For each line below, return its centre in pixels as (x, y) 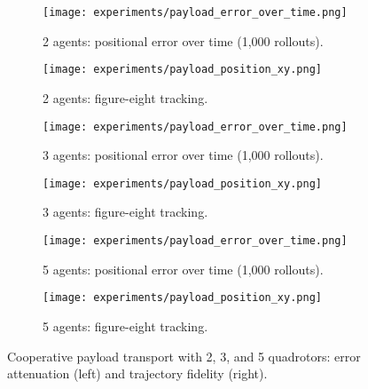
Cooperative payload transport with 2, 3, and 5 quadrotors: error (184, 356)
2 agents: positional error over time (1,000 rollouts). (183, 40)
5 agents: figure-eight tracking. (125, 325)
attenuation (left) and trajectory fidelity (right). (137, 373)
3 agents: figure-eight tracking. (125, 212)
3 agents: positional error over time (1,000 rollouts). (183, 155)
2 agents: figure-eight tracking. (125, 97)
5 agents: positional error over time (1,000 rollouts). (183, 269)
